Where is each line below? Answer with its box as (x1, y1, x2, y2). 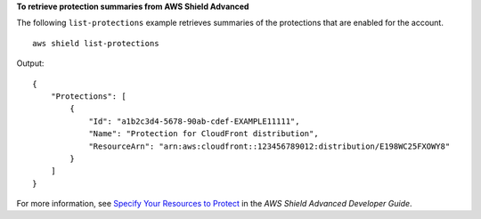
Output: (16, 58, 45, 69)
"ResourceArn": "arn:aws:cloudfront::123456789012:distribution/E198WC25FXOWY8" (88, 141, 451, 151)
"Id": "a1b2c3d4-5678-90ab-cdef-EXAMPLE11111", (88, 116, 300, 126)
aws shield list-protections (32, 38, 159, 48)
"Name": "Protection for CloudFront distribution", (88, 129, 320, 139)
